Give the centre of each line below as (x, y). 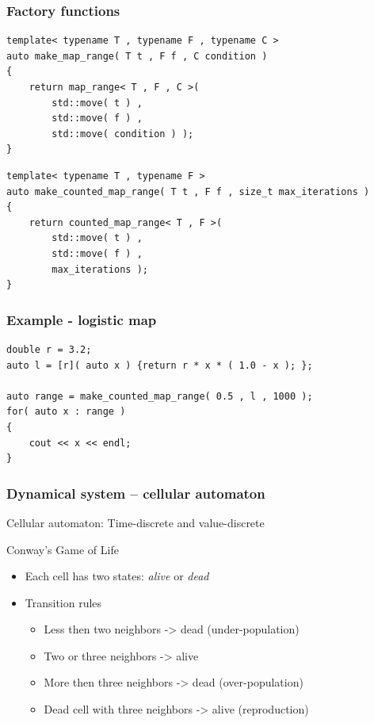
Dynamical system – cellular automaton (136, 493)
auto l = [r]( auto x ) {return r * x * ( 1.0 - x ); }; (160, 365)
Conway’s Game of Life (63, 549)
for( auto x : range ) (66, 412)
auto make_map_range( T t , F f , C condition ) (137, 56)
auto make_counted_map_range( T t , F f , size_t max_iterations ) (188, 191)
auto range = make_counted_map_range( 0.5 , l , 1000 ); (160, 396)
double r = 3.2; (49, 349)
